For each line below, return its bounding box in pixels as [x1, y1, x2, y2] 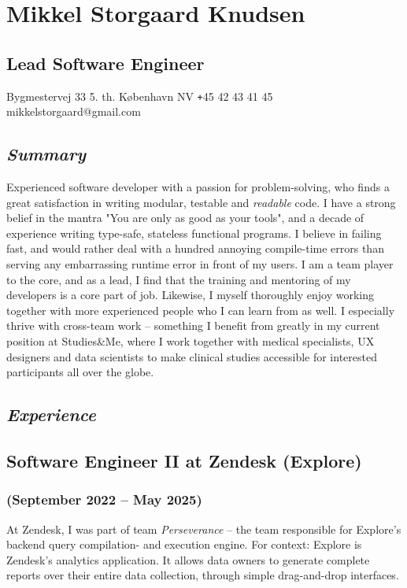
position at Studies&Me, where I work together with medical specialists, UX [6, 332, 375, 349]
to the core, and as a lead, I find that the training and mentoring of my [6, 271, 351, 287]
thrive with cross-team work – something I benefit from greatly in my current [6, 317, 380, 334]
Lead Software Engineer [6, 50, 205, 75]
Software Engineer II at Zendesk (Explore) [6, 448, 362, 472]
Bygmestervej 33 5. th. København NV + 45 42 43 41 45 [6, 87, 273, 104]
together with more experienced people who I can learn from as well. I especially [6, 301, 395, 318]
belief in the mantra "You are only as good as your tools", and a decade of [6, 209, 364, 226]
